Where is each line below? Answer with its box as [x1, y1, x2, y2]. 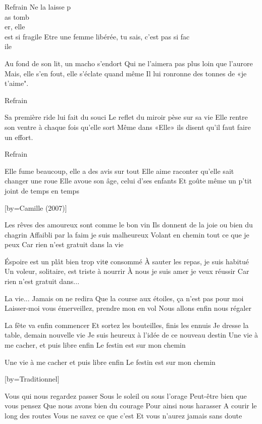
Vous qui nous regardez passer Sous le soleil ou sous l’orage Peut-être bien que [5, 390, 247, 401]
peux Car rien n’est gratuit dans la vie [5, 239, 124, 250]
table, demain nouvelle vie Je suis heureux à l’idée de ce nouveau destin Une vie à [5, 329, 258, 340]
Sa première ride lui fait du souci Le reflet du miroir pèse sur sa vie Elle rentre [5, 112, 248, 122]
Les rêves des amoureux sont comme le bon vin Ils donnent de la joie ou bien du [5, 219, 253, 230]
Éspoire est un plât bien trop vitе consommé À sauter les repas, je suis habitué [5, 256, 249, 266]
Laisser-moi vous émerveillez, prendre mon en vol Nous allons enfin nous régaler [5, 303, 251, 313]
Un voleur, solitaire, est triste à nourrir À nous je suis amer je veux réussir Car [5, 266, 249, 276]
